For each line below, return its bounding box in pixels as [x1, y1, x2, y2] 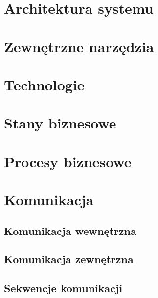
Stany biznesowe [4, 113, 116, 133]
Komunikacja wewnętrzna [4, 223, 136, 238]
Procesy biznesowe [4, 151, 132, 171]
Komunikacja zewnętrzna [4, 252, 134, 267]
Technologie [4, 74, 85, 94]
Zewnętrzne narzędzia [4, 36, 154, 56]
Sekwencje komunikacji [4, 280, 123, 296]
